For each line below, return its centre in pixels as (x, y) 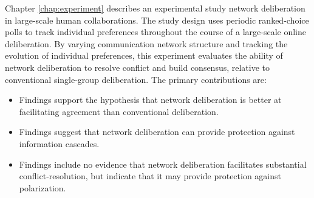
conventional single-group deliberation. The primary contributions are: (136, 79)
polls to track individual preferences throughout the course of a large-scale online (156, 32)
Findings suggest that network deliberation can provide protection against (157, 132)
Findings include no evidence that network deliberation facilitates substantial (163, 164)
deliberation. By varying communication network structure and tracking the (146, 43)
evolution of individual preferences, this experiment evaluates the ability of (144, 55)
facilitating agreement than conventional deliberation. (119, 111)
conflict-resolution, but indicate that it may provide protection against (150, 176)
